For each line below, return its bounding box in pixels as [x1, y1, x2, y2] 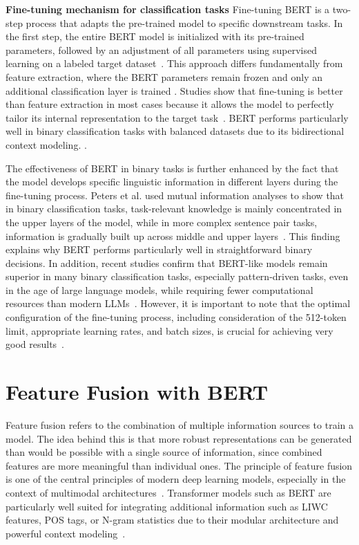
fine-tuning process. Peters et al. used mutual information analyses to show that [6, 187, 345, 202]
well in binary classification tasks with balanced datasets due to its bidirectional [6, 124, 345, 138]
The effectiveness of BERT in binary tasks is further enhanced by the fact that [6, 160, 339, 175]
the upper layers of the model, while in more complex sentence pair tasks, [6, 214, 318, 229]
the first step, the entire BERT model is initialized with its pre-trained [6, 29, 304, 44]
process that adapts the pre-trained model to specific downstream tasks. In [26, 15, 343, 30]
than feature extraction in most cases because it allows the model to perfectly [6, 97, 334, 111]
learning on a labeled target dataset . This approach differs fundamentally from [6, 56, 343, 71]
